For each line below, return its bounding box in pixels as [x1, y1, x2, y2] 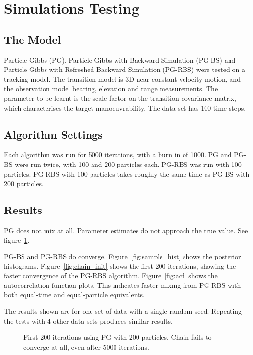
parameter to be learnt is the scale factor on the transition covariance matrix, [4, 93, 236, 103]
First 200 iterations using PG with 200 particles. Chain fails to [23, 332, 212, 342]
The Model [4, 31, 61, 47]
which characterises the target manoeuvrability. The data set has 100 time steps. [4, 102, 246, 113]
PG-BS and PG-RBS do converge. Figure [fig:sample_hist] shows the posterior [4, 251, 241, 261]
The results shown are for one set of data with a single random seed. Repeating [4, 306, 242, 316]
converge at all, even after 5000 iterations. [23, 341, 149, 352]
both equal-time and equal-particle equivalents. [4, 289, 145, 300]
